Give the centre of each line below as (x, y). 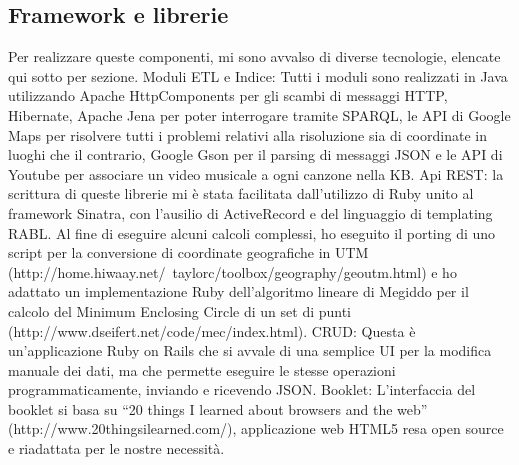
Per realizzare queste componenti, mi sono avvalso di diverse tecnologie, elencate (254, 56)
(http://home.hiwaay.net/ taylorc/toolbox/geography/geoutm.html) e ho (232, 271)
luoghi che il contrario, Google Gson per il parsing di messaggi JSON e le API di (255, 154)
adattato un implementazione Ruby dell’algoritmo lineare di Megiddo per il (238, 291)
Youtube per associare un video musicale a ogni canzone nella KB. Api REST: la (256, 173)
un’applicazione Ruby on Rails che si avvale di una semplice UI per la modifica (250, 350)
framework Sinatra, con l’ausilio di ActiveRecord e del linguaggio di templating (250, 212)
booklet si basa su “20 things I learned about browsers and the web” (218, 408)
